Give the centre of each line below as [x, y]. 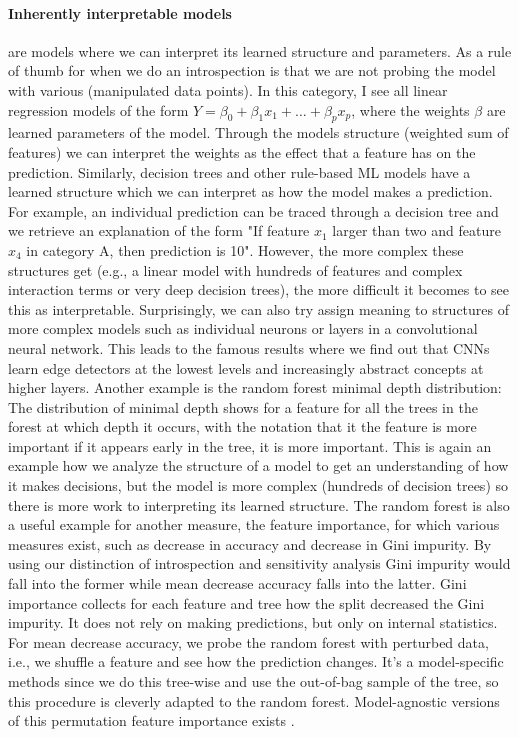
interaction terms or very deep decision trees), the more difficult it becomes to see [259, 289]
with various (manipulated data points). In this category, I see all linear [228, 89]
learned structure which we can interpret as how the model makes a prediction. [250, 191]
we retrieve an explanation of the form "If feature [159, 230]
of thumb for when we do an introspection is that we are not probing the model [252, 70]
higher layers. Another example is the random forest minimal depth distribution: [255, 387]
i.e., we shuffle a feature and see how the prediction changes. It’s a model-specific [256, 661]
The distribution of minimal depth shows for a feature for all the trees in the [243, 406]
